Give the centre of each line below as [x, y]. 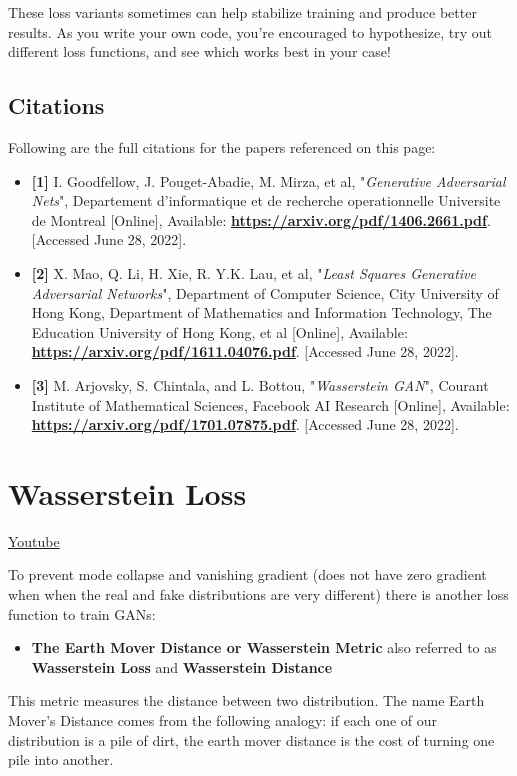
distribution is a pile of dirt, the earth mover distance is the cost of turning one [251, 739]
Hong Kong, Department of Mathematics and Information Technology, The [261, 312]
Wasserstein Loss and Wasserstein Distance [182, 666]
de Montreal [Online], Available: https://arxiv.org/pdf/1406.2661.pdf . [261, 219]
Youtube [34, 540]
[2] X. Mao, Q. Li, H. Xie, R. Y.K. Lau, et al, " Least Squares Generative [253, 272]
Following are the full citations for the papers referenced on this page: [222, 146]
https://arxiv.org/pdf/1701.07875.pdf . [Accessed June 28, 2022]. [245, 424]
